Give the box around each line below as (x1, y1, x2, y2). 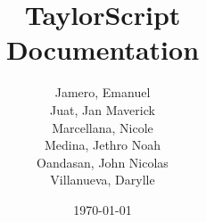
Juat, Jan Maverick (50, 100, 155, 119)
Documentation (5, 31, 200, 68)
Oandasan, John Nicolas (37, 152, 169, 171)
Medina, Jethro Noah (44, 136, 161, 154)
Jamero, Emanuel (54, 83, 151, 102)
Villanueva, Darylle (50, 170, 155, 189)
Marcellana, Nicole (52, 118, 153, 136)
